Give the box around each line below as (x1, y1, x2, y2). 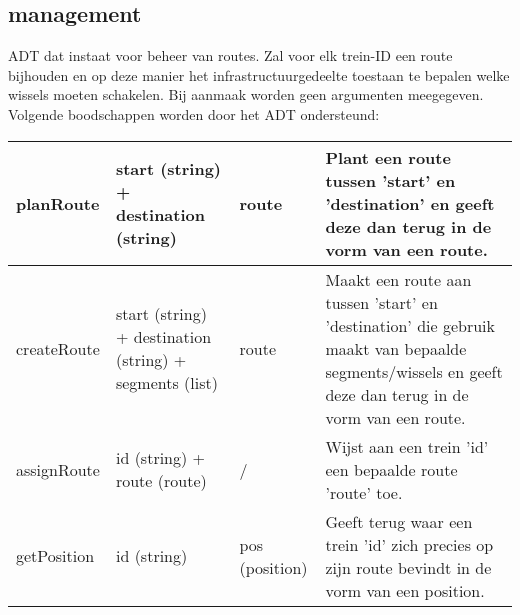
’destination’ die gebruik (325, 313, 495, 337)
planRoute (16, 191, 100, 215)
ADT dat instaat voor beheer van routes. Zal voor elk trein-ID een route (8, 45, 453, 66)
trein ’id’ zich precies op (325, 532, 494, 556)
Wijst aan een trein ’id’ (325, 434, 489, 458)
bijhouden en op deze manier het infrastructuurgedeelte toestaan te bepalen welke (8, 64, 510, 85)
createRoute (16, 336, 100, 360)
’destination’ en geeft (325, 191, 495, 215)
